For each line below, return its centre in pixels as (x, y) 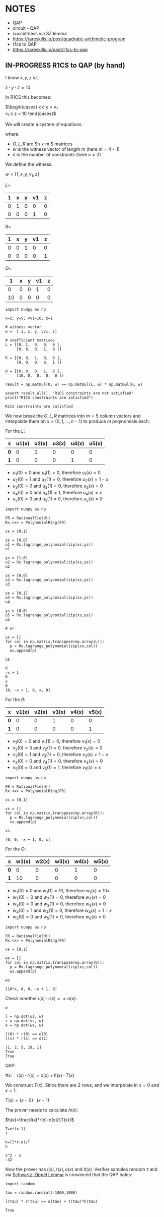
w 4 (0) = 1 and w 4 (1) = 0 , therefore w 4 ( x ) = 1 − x (62, 911)
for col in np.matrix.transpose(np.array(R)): (55, 813)
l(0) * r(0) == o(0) (27, 1034)
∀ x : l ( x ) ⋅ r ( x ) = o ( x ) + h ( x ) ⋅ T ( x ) (40, 1075)
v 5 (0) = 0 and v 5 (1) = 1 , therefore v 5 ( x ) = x (57, 768)
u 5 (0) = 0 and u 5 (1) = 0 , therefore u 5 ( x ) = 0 (58, 500)
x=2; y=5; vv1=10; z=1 (29, 318)
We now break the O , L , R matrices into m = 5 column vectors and (73, 416)
